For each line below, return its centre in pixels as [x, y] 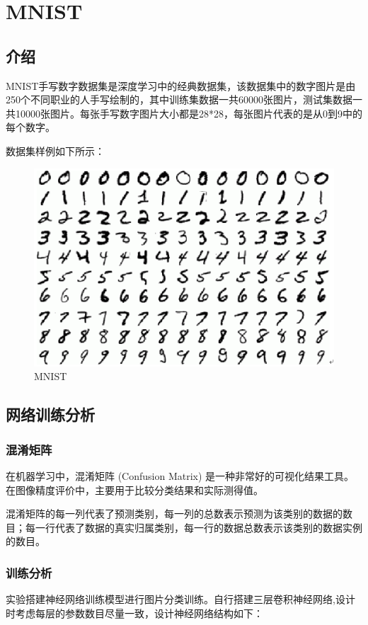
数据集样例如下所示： [55, 150]
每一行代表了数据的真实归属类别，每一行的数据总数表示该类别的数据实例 [194, 527]
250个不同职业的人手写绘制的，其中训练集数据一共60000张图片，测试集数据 [179, 99]
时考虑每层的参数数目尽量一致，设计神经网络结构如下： [134, 613]
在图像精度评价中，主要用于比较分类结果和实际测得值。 [134, 489]
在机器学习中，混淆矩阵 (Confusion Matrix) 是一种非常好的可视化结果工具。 [180, 475]
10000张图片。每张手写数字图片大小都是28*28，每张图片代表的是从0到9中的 [189, 113]
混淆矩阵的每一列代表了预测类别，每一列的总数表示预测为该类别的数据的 [174, 514]
